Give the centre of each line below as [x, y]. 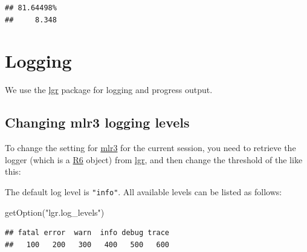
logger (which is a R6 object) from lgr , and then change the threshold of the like [154, 159]
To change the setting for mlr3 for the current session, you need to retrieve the [150, 148]
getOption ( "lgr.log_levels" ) [55, 212]
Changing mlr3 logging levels [97, 122]
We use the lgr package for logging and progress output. [109, 90]
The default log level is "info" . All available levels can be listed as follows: [144, 191]
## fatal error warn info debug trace [87, 233]
